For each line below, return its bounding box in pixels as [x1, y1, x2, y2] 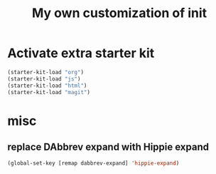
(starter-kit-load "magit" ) [7, 88, 91, 96]
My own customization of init [31, 5, 207, 21]
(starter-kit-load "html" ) [7, 82, 87, 89]
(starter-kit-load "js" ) [7, 75, 81, 83]
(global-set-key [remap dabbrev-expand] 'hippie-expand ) [7, 160, 180, 167]
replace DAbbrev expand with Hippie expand [7, 141, 210, 153]
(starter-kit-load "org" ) [7, 68, 84, 76]
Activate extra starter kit [7, 45, 155, 61]
